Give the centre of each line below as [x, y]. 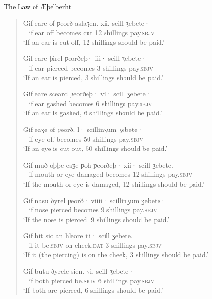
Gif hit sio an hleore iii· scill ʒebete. [78, 235]
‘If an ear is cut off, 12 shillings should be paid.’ [94, 42]
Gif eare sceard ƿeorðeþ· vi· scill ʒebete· [87, 94]
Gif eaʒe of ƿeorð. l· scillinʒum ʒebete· [83, 129]
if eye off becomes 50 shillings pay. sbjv [86, 139]
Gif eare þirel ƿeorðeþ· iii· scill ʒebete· [85, 58]
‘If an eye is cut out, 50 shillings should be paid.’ [95, 148]
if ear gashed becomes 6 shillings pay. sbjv [90, 103]
